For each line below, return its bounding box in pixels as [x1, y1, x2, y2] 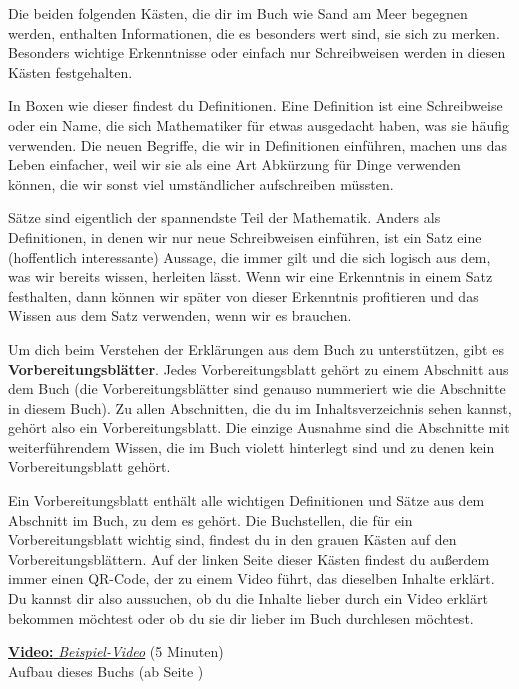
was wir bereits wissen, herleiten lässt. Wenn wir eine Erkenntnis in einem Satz [8, 266, 493, 287]
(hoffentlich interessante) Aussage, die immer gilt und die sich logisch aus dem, [8, 246, 491, 267]
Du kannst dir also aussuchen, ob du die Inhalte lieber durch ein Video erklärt [8, 588, 488, 609]
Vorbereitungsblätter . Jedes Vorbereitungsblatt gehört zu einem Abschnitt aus [8, 358, 509, 379]
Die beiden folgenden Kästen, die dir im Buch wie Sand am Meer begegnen [8, 3, 468, 23]
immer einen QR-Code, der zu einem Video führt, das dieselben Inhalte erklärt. [8, 568, 495, 589]
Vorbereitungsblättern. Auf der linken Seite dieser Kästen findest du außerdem [8, 548, 490, 569]
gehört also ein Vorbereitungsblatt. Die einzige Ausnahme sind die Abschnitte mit [8, 417, 510, 438]
